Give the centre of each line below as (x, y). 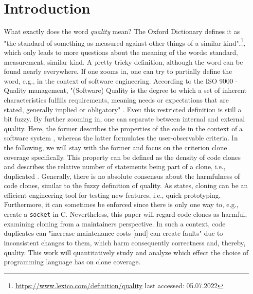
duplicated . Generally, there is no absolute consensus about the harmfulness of (122, 176)
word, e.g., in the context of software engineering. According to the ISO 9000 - (121, 80)
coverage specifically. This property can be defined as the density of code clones (122, 157)
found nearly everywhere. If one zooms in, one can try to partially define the (118, 71)
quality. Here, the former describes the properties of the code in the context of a (123, 128)
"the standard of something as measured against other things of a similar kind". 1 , (125, 42)
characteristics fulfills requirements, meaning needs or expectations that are (116, 99)
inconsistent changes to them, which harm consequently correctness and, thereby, (125, 242)
